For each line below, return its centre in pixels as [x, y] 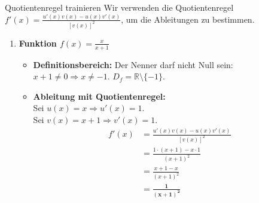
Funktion [38, 43]
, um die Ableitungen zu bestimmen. [188, 19]
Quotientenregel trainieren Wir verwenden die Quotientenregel [119, 7]
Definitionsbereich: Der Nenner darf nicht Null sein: [133, 64]
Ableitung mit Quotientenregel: [99, 96]
